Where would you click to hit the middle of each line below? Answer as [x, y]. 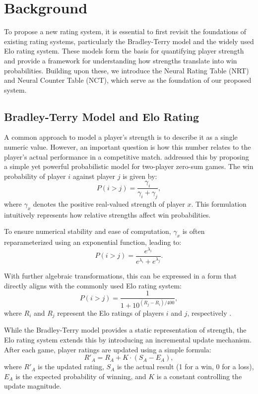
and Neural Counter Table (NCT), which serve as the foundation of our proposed [128, 80]
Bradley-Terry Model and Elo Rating [102, 116]
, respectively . [209, 312]
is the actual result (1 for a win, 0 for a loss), [185, 366]
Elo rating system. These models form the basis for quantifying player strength [124, 51]
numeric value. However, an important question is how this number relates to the [128, 147]
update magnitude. [33, 386]
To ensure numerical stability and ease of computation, [88, 231]
